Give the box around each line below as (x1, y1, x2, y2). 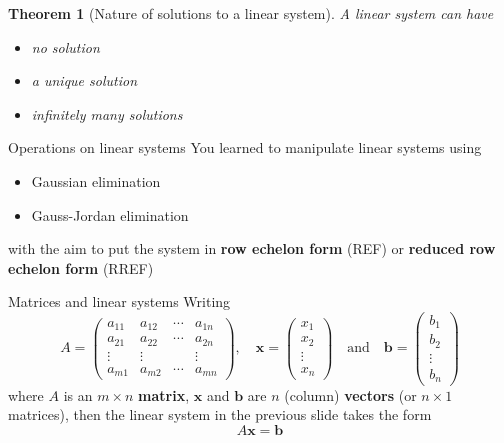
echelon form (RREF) (8, 257, 154, 278)
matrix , (138, 384, 190, 405)
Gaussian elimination (31, 170, 161, 191)
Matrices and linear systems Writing (8, 291, 231, 312)
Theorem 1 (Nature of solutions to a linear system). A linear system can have (8, 3, 494, 23)
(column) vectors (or (284, 384, 417, 405)
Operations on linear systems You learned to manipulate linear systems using (8, 137, 482, 158)
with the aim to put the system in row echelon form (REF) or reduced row (8, 238, 496, 259)
